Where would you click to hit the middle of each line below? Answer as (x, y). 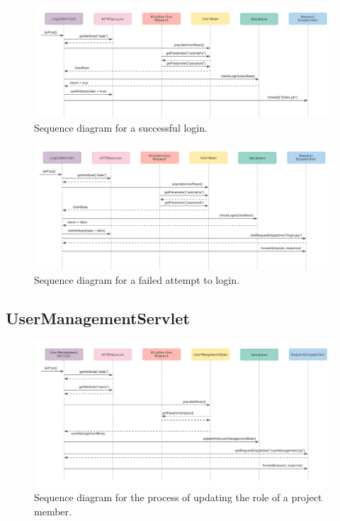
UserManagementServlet (98, 318)
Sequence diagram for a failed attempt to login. (137, 280)
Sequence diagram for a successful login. (121, 127)
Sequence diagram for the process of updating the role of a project (178, 497)
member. (53, 511)
